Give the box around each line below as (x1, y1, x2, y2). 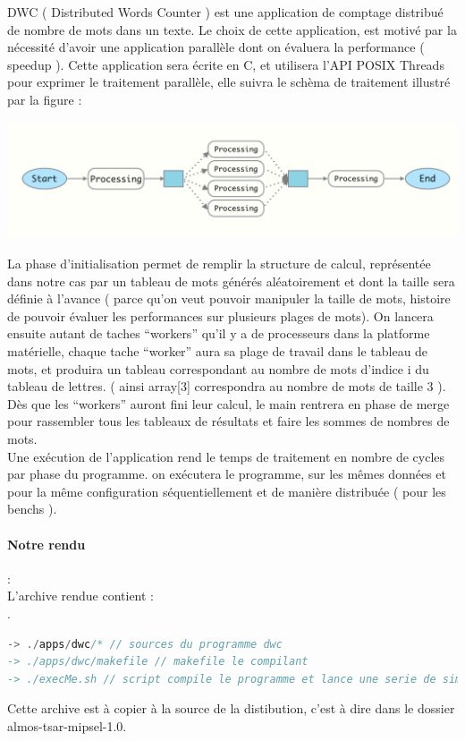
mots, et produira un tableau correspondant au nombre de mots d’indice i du (7, 359, 429, 378)
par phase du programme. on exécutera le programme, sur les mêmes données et (7, 464, 446, 483)
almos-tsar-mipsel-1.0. (7, 716, 127, 735)
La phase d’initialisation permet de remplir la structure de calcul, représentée (7, 254, 431, 273)
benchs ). (7, 499, 57, 518)
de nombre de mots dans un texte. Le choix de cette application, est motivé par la (7, 20, 457, 38)
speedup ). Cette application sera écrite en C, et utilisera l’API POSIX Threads (7, 55, 444, 73)
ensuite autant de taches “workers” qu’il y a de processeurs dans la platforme (7, 324, 430, 343)
